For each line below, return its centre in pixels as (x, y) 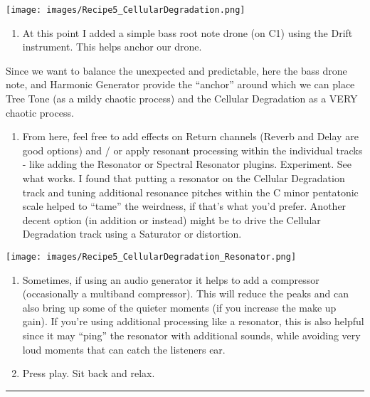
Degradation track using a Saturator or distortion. (132, 234)
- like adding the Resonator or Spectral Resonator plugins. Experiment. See (187, 164)
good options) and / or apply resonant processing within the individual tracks (192, 150)
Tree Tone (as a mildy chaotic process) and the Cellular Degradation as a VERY (182, 99)
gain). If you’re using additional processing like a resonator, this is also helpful (193, 321)
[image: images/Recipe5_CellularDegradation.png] (126, 10)
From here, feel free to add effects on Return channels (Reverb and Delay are (190, 136)
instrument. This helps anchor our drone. (112, 47)
